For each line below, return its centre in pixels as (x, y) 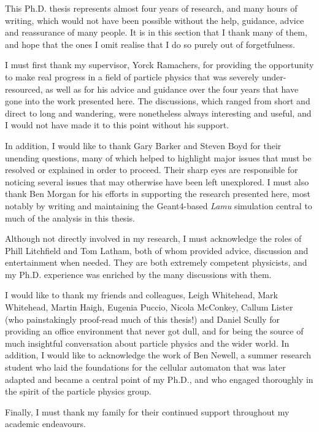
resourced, (24, 89)
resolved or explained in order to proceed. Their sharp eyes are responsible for (152, 170)
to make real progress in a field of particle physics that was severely (132, 76)
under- (274, 76)
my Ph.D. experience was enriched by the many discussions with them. (138, 274)
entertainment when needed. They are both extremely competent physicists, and (156, 262)
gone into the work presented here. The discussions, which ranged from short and (158, 101)
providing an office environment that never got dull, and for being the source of (154, 331)
